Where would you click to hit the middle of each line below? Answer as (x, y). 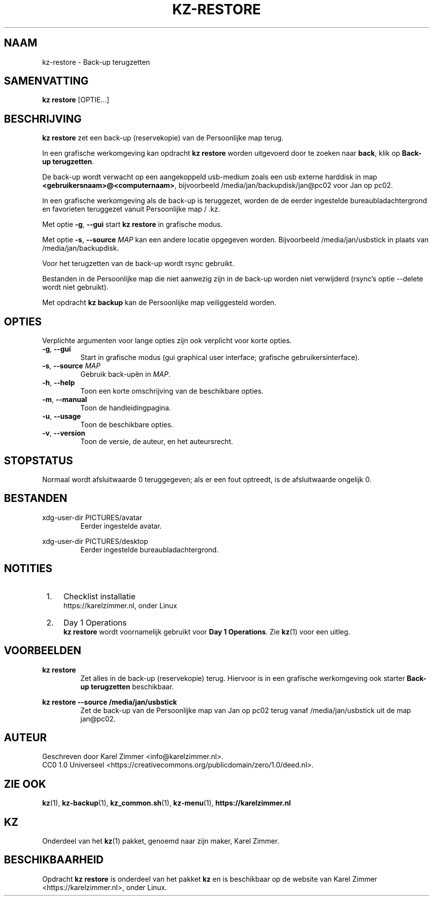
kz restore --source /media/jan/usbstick (109, 702)
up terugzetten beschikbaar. (127, 686)
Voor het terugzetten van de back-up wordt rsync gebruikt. (138, 264)
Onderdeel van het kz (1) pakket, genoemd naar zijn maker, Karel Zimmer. (161, 841)
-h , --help (59, 383)
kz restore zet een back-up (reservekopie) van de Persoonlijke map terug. (163, 138)
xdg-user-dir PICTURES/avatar (92, 517)
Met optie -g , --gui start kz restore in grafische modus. (132, 225)
